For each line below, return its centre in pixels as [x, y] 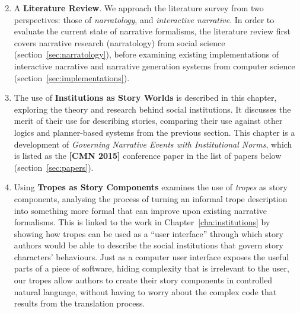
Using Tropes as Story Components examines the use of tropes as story [151, 187]
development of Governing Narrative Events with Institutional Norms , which [153, 144]
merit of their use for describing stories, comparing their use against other [148, 121]
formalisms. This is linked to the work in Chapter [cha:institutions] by [142, 222]
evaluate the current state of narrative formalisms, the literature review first [152, 31]
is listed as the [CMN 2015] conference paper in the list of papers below [148, 156]
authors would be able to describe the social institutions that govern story [149, 245]
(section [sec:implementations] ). [72, 77]
